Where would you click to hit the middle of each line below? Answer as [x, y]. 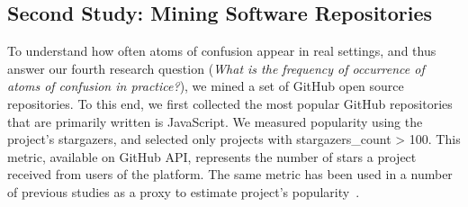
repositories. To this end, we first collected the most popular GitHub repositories [230, 103]
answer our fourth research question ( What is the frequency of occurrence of [216, 68]
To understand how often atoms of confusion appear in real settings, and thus [222, 51]
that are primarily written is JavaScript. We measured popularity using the [215, 121]
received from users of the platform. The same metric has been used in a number [230, 174]
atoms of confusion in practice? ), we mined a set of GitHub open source [206, 86]
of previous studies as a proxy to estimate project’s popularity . [184, 191]
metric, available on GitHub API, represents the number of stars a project [212, 156]
